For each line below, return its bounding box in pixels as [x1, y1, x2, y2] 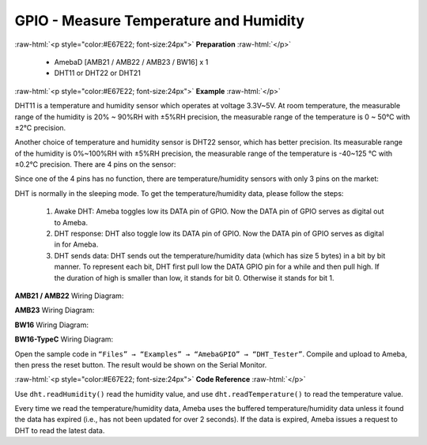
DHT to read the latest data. [14, 425, 105, 435]
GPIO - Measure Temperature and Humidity [14, 12, 304, 29]
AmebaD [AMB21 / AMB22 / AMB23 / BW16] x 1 [54, 57, 209, 66]
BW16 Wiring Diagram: [14, 320, 89, 330]
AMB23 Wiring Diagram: [14, 305, 95, 315]
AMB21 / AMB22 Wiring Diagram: [14, 291, 124, 300]
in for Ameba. [54, 239, 99, 249]
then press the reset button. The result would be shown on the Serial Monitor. [14, 360, 267, 369]
